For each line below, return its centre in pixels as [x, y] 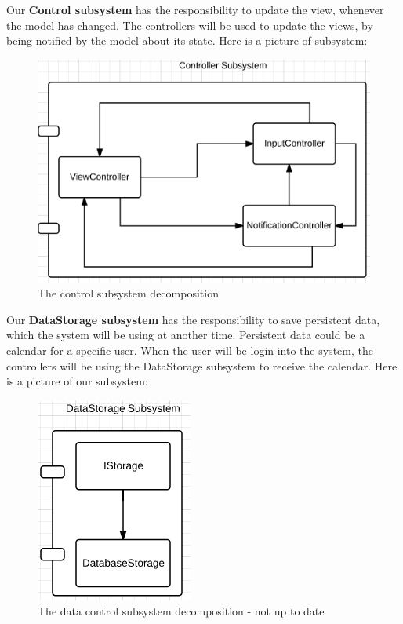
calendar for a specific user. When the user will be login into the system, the [190, 350]
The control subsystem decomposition [128, 293]
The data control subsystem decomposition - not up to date [181, 611]
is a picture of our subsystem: [77, 381]
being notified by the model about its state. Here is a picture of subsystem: [187, 40]
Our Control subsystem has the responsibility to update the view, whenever [195, 9]
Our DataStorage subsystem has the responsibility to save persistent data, [193, 319]
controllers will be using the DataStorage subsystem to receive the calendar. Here [202, 365]
